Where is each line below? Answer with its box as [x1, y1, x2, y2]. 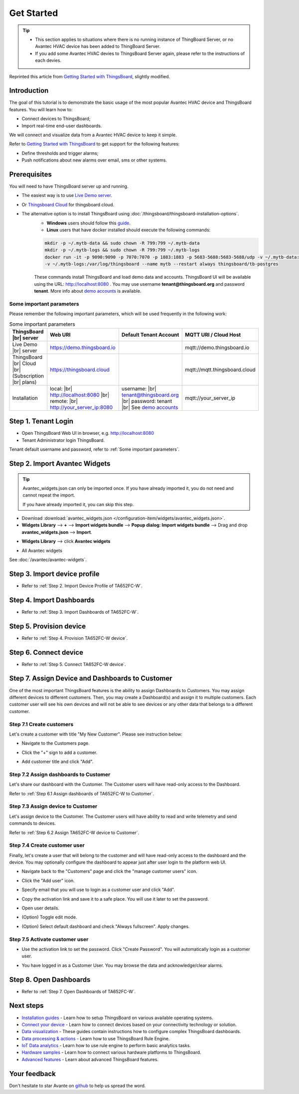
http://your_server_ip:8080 [50, 404, 113, 411]
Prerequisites [9, 170, 52, 179]
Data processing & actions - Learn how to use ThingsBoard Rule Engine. [21, 1035, 170, 1042]
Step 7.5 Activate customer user [9, 935, 89, 942]
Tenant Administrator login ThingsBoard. [21, 437, 105, 443]
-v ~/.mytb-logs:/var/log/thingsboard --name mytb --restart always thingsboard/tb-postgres [44, 261, 279, 267]
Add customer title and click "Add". [21, 758, 94, 765]
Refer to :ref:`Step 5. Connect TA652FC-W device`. [21, 661, 127, 667]
